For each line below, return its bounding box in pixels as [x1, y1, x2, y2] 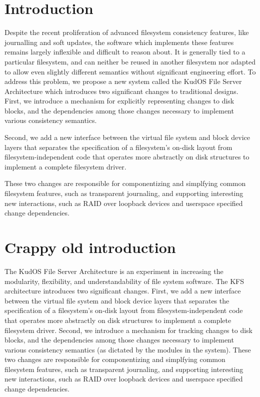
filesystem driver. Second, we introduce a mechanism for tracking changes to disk [4, 324, 252, 335]
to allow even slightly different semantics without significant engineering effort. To [4, 66, 256, 76]
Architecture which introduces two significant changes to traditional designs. [4, 85, 238, 96]
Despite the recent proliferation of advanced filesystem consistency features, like [4, 27, 249, 37]
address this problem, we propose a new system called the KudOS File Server [4, 76, 242, 86]
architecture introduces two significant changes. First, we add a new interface [4, 285, 241, 296]
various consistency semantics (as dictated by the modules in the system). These [4, 344, 251, 354]
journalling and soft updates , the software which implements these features [4, 36, 234, 47]
